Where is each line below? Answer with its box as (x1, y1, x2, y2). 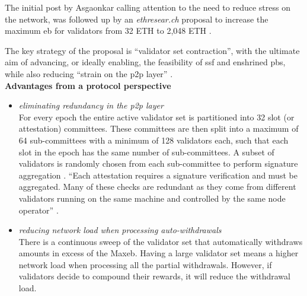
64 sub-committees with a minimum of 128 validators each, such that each (18, 133, 289, 146)
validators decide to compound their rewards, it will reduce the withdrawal (18, 270, 290, 282)
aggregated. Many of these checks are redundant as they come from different (18, 180, 296, 193)
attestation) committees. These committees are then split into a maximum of (18, 122, 299, 135)
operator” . (18, 203, 59, 216)
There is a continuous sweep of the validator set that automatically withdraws (18, 235, 303, 247)
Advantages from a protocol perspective (5, 79, 171, 91)
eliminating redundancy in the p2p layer (18, 99, 164, 112)
